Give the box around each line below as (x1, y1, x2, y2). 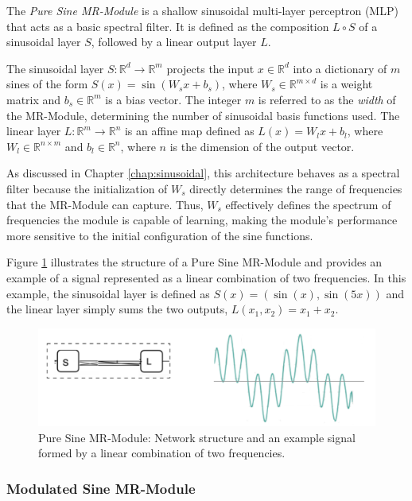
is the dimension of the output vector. (169, 138, 355, 154)
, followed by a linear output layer (91, 33, 257, 50)
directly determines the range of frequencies (189, 180, 402, 196)
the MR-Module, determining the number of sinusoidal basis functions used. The (6, 107, 400, 123)
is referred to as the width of (258, 91, 396, 107)
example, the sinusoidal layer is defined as (6, 285, 210, 301)
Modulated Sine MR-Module (6, 478, 196, 498)
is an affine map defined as (124, 122, 255, 139)
